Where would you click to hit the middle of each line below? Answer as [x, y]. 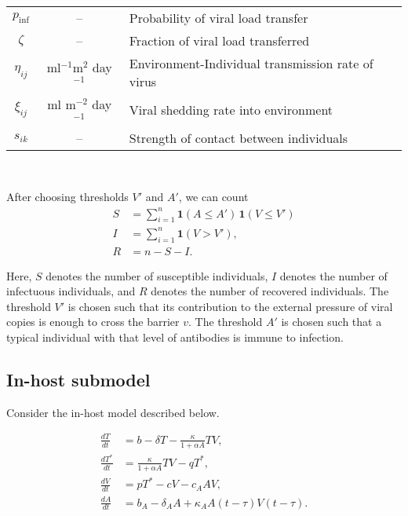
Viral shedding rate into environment [231, 109]
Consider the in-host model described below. [113, 412]
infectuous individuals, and [71, 291]
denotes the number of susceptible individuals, [157, 275]
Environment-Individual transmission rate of [251, 63]
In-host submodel [78, 380]
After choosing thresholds [67, 197]
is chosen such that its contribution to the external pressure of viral [230, 306]
